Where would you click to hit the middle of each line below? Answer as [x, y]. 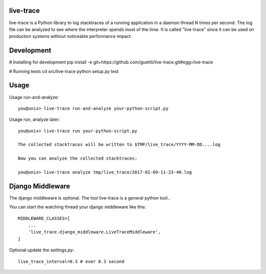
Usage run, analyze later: [34, 120]
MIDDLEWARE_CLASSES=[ [44, 218]
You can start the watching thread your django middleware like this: [78, 207]
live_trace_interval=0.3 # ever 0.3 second [71, 261]
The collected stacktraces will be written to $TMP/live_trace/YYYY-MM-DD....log [119, 145]
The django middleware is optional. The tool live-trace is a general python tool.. [89, 198]
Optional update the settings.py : [42, 250]
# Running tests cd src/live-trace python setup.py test [64, 71]
